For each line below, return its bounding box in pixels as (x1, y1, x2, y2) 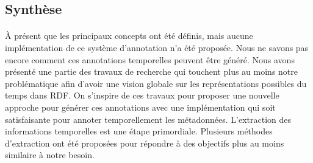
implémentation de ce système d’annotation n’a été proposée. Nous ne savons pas (5, 41, 309, 54)
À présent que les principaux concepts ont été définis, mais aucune (5, 29, 253, 42)
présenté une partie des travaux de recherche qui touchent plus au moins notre (5, 65, 298, 78)
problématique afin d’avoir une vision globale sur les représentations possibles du (5, 77, 307, 89)
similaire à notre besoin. (5, 148, 95, 161)
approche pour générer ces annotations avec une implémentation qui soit (5, 100, 276, 113)
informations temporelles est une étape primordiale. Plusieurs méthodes (5, 125, 273, 137)
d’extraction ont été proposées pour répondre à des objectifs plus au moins (5, 136, 284, 149)
